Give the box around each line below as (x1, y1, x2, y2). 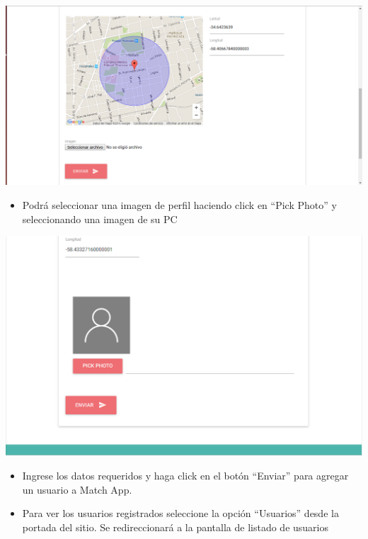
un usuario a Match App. (22, 482, 132, 497)
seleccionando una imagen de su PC (22, 211, 178, 226)
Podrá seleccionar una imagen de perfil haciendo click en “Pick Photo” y (22, 198, 337, 212)
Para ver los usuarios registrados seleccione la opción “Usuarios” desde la (22, 506, 339, 521)
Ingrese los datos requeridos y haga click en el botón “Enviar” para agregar (22, 467, 349, 482)
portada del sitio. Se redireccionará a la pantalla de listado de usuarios (22, 519, 328, 534)
